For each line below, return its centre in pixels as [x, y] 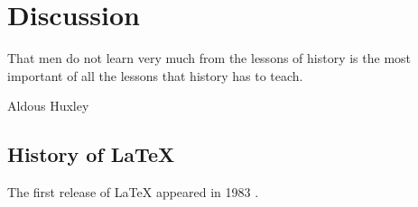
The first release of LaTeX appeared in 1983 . [133, 192]
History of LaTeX [91, 154]
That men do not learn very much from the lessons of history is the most [209, 58]
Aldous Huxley [48, 106]
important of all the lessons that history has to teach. [155, 75]
